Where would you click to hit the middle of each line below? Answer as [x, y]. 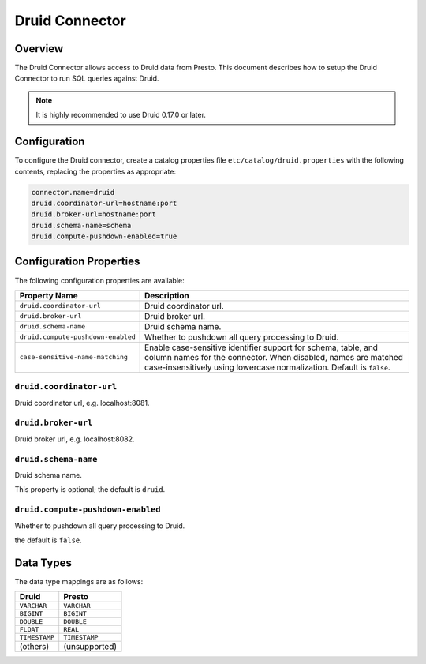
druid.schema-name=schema [81, 225]
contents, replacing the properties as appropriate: [95, 171]
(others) [34, 647]
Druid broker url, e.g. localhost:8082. [75, 439]
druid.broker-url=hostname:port [94, 214]
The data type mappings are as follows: [79, 581]
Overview [39, 49]
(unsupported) [90, 647]
